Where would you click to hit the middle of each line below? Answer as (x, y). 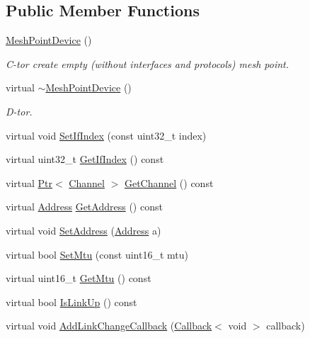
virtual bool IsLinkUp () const (71, 302)
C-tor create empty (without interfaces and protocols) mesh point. (148, 63)
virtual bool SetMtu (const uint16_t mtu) (97, 254)
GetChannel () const (169, 182)
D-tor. (19, 111)
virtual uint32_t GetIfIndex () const (85, 159)
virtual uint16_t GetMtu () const (79, 278)
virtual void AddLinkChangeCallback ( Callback (109, 326)
